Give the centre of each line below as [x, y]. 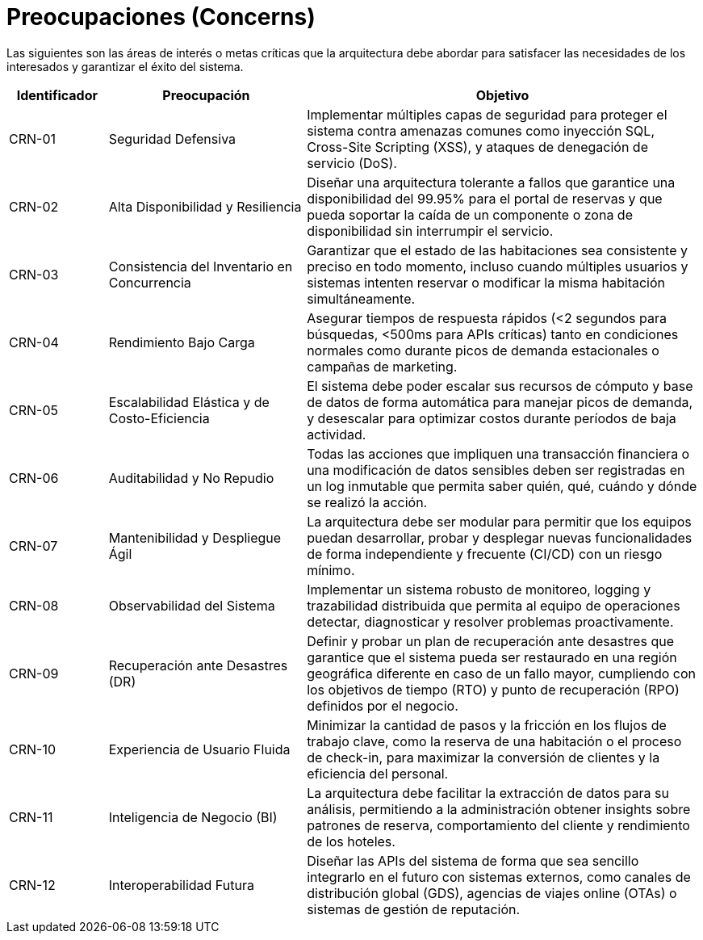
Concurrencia [150, 282]
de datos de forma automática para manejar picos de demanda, [500, 402]
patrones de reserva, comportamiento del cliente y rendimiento [498, 825]
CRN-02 [34, 206]
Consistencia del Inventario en [201, 266]
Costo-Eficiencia [159, 418]
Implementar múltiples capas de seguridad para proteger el [487, 114]
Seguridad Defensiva [172, 138]
